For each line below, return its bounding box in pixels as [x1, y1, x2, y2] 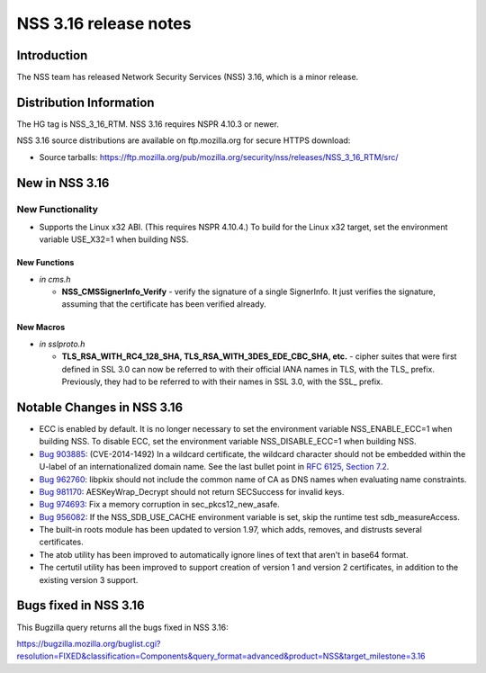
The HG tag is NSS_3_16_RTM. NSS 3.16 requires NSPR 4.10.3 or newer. [16, 118, 279, 130]
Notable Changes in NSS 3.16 [16, 399, 184, 415]
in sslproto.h [39, 338, 85, 349]
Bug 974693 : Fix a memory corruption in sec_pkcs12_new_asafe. [39, 499, 281, 510]
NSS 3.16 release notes [16, 13, 192, 33]
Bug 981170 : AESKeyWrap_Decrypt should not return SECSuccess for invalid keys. [39, 486, 345, 497]
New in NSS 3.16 [16, 175, 110, 191]
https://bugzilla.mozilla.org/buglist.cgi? [16, 638, 161, 649]
